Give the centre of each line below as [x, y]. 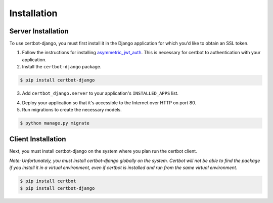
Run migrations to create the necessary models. [72, 109]
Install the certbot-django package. [62, 67]
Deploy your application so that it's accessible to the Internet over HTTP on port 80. [109, 103]
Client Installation [38, 139]
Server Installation [39, 31]
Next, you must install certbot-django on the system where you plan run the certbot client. [103, 151]
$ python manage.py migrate [55, 123]
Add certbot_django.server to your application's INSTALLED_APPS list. [100, 93]
